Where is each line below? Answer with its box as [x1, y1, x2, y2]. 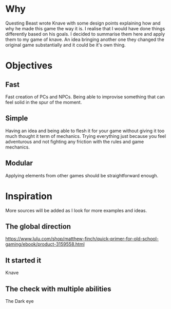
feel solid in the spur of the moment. [5, 99, 82, 105]
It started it [5, 256, 42, 264]
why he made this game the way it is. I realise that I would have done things [5, 25, 165, 31]
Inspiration [5, 190, 52, 202]
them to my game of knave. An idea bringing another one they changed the [5, 36, 164, 43]
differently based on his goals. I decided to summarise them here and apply [5, 31, 165, 37]
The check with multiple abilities [5, 284, 111, 293]
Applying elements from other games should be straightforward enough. [5, 172, 159, 178]
